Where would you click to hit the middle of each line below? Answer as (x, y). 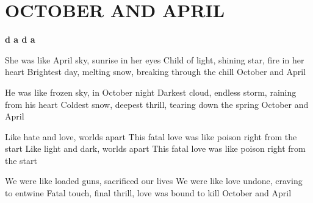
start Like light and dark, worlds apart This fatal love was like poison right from (155, 148)
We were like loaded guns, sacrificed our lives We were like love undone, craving (154, 181)
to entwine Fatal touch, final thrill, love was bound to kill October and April (148, 193)
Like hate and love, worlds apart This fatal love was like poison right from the (151, 136)
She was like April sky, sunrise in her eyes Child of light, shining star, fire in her (155, 59)
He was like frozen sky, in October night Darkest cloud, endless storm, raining (151, 92)
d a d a (20, 39)
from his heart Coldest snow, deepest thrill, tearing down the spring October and (157, 104)
